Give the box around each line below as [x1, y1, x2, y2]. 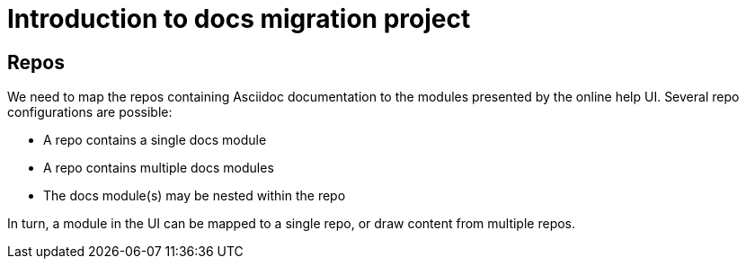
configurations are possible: [7, 104, 173, 120]
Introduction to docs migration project [7, 4, 471, 34]
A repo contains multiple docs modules [43, 160, 274, 176]
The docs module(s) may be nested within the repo [43, 188, 346, 204]
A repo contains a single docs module [43, 132, 267, 148]
